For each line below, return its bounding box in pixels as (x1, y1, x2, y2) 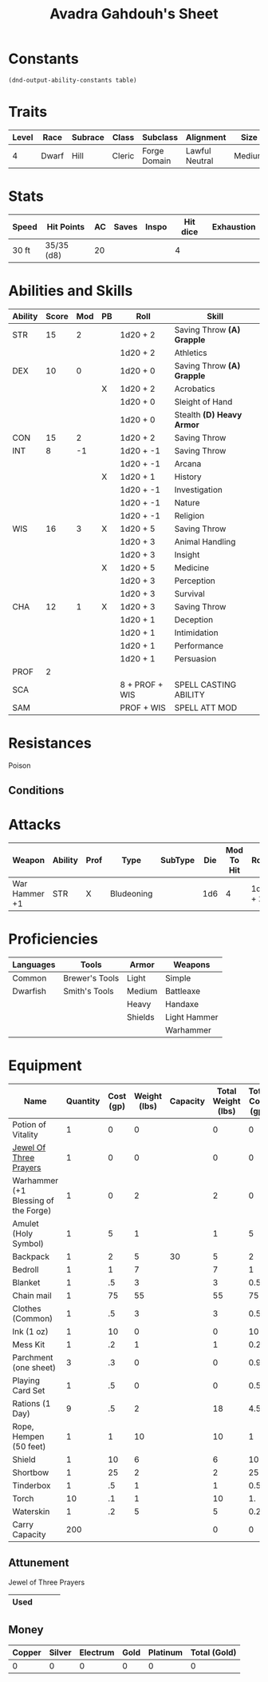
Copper (12, 1647, 41, 1658)
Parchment (12, 1352, 53, 1363)
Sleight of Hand (174, 396, 233, 407)
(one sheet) (12, 1361, 56, 1372)
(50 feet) (12, 1440, 46, 1452)
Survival (174, 588, 205, 599)
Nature (174, 497, 200, 508)
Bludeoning (110, 889, 153, 900)
